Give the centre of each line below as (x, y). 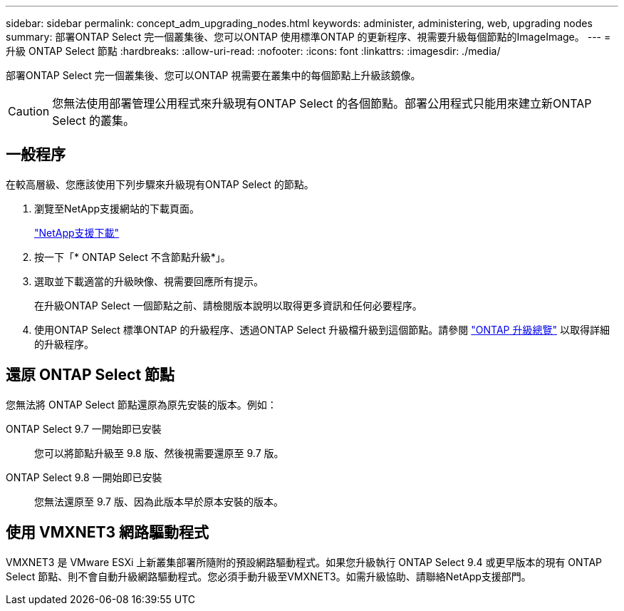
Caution (29, 111)
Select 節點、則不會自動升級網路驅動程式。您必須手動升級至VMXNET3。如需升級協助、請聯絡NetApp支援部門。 (269, 576)
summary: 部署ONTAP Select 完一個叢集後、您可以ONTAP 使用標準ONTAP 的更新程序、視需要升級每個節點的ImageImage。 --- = (308, 37)
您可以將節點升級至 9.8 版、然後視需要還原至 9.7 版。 (159, 453)
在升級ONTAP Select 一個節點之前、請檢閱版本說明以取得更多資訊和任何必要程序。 (228, 305)
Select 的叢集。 (93, 120)
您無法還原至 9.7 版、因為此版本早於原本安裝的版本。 (159, 501)
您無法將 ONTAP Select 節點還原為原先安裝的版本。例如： (141, 404)
